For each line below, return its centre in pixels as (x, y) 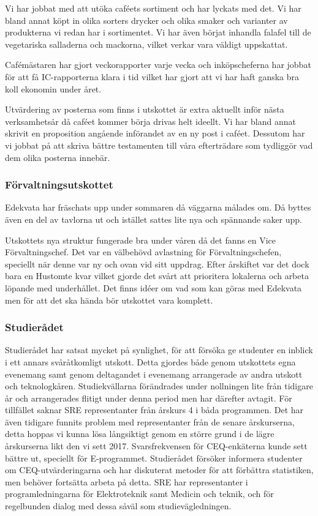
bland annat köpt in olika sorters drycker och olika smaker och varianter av (146, 20)
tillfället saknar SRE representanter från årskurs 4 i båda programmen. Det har (154, 410)
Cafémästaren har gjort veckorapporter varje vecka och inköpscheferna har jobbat (158, 65)
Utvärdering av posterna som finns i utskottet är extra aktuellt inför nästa (145, 109)
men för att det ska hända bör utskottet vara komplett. (109, 300)
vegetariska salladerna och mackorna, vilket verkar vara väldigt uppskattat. (146, 44)
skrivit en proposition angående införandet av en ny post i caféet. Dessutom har (155, 133)
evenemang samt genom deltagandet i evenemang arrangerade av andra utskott (154, 374)
